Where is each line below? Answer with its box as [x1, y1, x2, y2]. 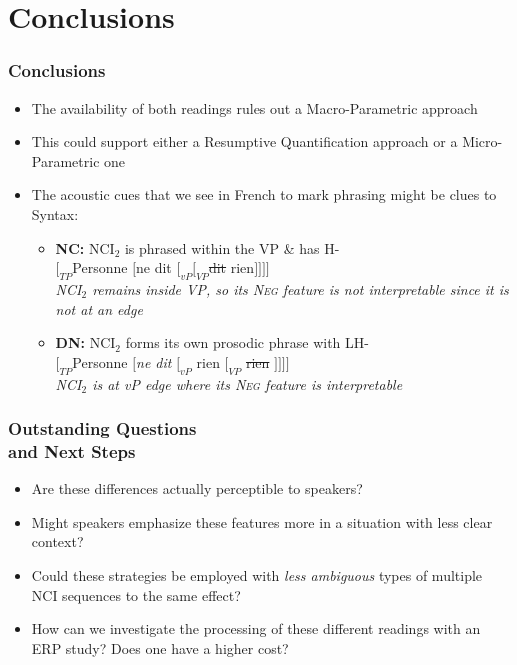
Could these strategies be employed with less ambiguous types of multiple [31, 565, 483, 586]
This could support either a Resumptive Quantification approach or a [31, 131, 458, 152]
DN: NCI [55, 332, 116, 353]
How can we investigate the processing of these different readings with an [31, 618, 481, 639]
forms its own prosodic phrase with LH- [125, 332, 369, 353]
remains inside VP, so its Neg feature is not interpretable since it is [92, 278, 509, 299]
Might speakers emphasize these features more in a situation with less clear [31, 511, 493, 532]
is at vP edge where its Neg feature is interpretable [92, 373, 403, 394]
